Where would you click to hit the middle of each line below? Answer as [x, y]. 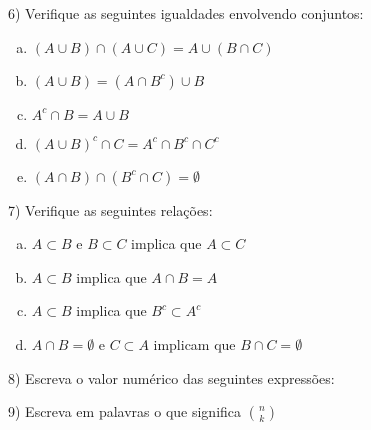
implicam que [194, 343]
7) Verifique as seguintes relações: [110, 209]
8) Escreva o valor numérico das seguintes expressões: [171, 377]
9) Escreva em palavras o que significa [125, 411]
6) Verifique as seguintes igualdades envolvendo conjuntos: [186, 13]
